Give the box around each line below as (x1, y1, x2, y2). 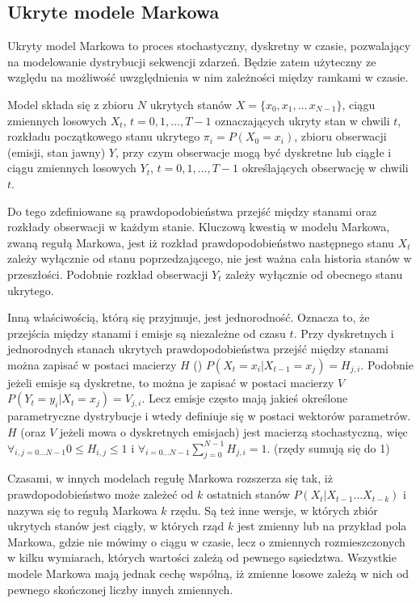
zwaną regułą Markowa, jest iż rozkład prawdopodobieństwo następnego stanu (7, 234, 394, 251)
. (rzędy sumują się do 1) (267, 439, 390, 456)
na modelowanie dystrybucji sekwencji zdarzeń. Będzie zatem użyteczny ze (7, 53, 376, 70)
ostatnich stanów (206, 486, 290, 503)
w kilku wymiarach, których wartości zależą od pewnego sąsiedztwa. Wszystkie (7, 549, 397, 566)
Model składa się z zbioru (7, 95, 134, 112)
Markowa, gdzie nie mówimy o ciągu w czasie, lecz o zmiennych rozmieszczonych (7, 533, 405, 550)
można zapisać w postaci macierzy (7, 356, 177, 373)
